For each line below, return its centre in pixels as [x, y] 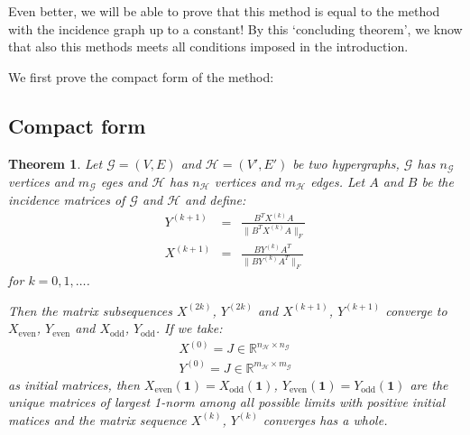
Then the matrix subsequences [91, 310]
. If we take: [189, 328]
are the [429, 384]
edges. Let [338, 182]
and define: [216, 200]
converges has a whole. [325, 419]
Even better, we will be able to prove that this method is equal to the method [224, 11]
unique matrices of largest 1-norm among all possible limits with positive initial [227, 402]
